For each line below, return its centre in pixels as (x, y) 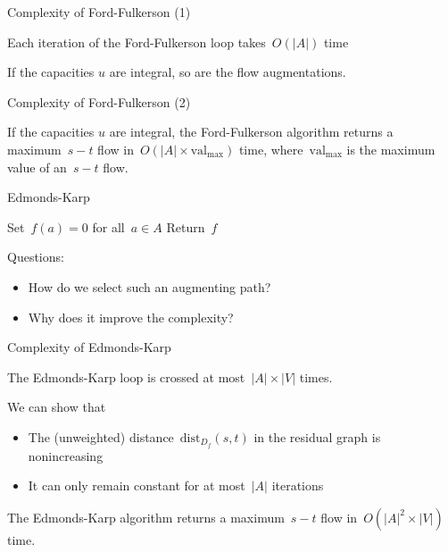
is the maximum (391, 149)
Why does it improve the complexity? (131, 317)
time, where (271, 149)
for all (108, 226)
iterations (298, 485)
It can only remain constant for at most (137, 485)
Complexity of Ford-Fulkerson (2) (99, 101)
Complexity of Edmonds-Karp (89, 347)
